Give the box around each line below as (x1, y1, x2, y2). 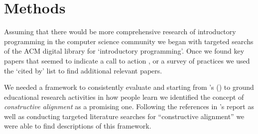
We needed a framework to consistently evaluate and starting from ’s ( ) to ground (4, 82, 254, 92)
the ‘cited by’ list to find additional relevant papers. (4, 65, 162, 75)
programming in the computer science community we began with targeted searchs (4, 36, 254, 46)
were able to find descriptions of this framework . (4, 121, 151, 131)
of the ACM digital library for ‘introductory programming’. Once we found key (4, 46, 245, 56)
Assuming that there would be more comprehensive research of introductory (4, 26, 236, 37)
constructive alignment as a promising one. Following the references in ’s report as (4, 101, 254, 112)
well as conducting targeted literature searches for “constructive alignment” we (4, 111, 245, 121)
